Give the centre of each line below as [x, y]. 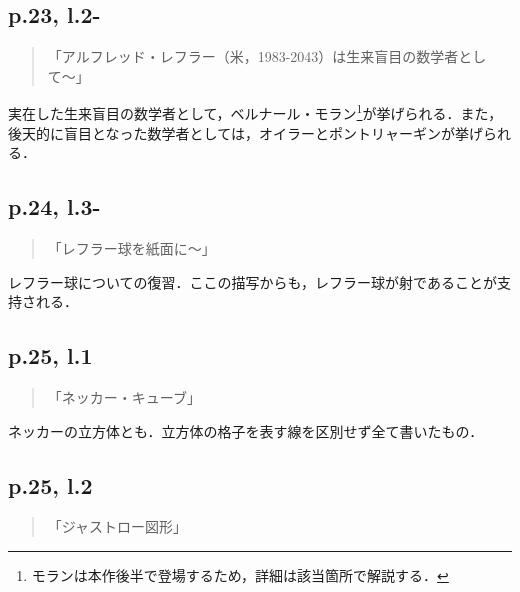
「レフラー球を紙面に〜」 [131, 248]
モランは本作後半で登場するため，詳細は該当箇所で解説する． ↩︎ [240, 575]
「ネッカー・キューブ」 [124, 397]
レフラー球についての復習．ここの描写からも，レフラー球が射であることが [252, 281]
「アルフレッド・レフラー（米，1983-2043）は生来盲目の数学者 [253, 56]
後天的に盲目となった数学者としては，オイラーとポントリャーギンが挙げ [245, 132]
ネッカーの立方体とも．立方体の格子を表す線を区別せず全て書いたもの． [246, 430]
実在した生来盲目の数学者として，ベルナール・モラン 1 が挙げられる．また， [255, 112]
